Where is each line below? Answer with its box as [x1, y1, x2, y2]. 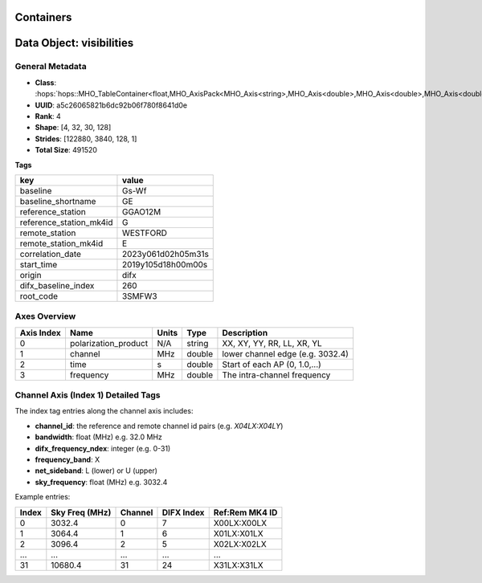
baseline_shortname [19, 195, 96, 206]
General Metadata [14, 61, 88, 72]
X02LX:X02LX [213, 538, 267, 549]
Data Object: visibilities [14, 36, 134, 50]
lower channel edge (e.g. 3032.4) [222, 348, 349, 359]
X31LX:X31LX [213, 559, 264, 570]
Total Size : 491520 [35, 145, 98, 155]
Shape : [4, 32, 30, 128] [35, 123, 112, 132]
